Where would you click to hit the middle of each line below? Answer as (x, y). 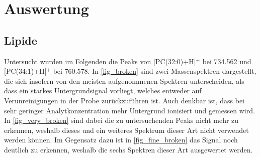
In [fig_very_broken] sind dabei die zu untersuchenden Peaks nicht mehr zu (121, 120)
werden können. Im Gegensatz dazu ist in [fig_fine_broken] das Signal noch (121, 140)
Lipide (21, 40)
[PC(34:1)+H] (25, 71)
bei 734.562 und (227, 61)
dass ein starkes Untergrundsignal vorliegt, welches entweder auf (103, 91)
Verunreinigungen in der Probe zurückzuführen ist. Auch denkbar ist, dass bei (124, 100)
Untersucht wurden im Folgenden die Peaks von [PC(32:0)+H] (100, 61)
